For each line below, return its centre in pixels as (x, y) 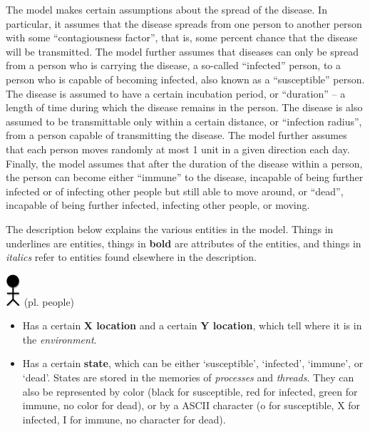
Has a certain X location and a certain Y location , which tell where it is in (192, 325)
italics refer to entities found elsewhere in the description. (131, 257)
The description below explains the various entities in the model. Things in (170, 228)
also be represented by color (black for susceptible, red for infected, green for (190, 391)
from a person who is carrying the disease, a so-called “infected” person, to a (174, 65)
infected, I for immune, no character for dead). (124, 419)
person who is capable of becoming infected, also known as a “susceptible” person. (185, 79)
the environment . (60, 339)
